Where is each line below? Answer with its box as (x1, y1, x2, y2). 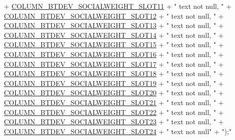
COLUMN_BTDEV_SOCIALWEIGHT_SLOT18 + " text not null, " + (4, 68, 224, 79)
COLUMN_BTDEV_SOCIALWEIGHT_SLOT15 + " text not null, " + (4, 39, 224, 50)
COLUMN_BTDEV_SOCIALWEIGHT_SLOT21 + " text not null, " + (4, 97, 224, 107)
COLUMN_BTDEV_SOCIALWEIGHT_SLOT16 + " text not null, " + (4, 49, 224, 59)
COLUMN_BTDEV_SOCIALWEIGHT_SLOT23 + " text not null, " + (4, 116, 224, 127)
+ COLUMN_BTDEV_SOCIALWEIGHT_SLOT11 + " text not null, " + (4, 1, 232, 11)
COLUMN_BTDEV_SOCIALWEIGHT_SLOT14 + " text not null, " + (4, 29, 224, 40)
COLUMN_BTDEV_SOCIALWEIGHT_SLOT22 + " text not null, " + (4, 107, 224, 117)
